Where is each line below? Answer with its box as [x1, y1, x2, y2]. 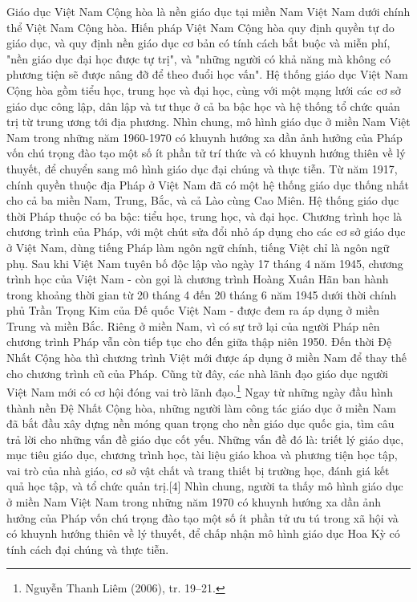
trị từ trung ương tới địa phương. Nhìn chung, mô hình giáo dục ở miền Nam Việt [6, 113, 411, 130]
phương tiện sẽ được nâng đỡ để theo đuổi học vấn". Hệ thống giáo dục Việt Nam [6, 66, 408, 83]
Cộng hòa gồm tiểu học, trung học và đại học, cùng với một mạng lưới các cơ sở [6, 81, 401, 98]
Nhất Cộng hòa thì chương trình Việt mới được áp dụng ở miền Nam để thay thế [6, 349, 407, 366]
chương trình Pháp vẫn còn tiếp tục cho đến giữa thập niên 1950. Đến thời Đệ [6, 333, 392, 350]
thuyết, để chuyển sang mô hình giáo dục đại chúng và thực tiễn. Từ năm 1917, [6, 160, 398, 177]
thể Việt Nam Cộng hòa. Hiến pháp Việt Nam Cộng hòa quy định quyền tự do [6, 18, 395, 35]
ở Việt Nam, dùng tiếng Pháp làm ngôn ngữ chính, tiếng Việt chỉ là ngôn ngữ [6, 238, 390, 255]
